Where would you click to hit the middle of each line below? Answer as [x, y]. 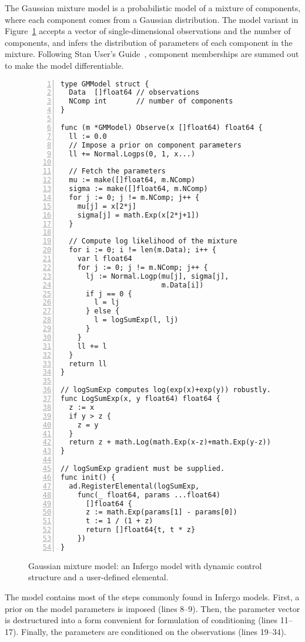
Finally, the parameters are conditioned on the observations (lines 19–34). [154, 631]
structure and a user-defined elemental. [98, 577]
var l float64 [105, 259]
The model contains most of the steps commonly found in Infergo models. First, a [152, 597]
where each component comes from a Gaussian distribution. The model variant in [152, 19]
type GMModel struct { [105, 84]
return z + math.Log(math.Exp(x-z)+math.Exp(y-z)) [170, 442]
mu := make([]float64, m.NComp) [132, 180]
